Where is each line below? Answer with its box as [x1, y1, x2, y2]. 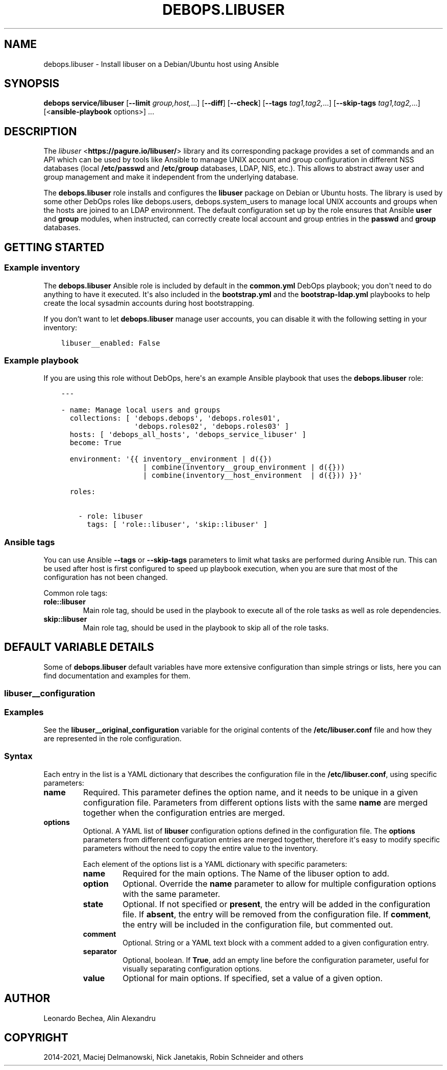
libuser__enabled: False [61, 338, 160, 347]
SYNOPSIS [4, 77, 60, 90]
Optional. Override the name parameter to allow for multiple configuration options [122, 878, 436, 889]
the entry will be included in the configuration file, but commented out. [122, 919, 393, 930]
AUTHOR [4, 992, 51, 1005]
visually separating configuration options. [122, 964, 262, 973]
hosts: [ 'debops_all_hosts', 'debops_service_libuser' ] [69, 430, 307, 439]
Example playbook [4, 355, 79, 366]
